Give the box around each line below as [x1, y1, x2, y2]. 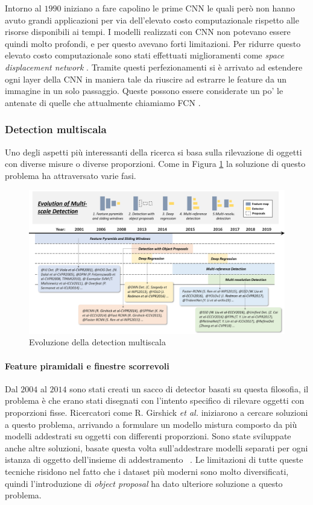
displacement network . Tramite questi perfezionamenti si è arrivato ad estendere [5, 60, 303, 73]
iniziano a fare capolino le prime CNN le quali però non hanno [64, 2, 295, 14]
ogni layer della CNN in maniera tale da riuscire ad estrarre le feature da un [5, 72, 287, 85]
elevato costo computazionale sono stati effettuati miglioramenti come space [5, 49, 284, 61]
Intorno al [5, 2, 42, 14]
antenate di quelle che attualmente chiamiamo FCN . [5, 96, 201, 108]
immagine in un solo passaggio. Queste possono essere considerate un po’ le [5, 84, 283, 97]
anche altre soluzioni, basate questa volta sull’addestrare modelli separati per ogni [5, 441, 308, 454]
